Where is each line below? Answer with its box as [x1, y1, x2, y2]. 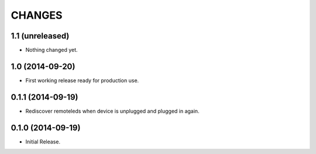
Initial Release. [25, 138, 61, 145]
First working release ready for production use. [25, 76, 139, 84]
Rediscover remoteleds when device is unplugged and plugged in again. [25, 107, 200, 114]
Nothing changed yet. [25, 47, 78, 54]
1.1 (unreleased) [11, 31, 70, 41]
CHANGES [11, 9, 63, 22]
